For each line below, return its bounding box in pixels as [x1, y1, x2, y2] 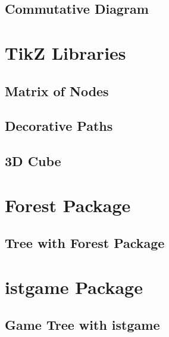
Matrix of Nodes [5, 81, 109, 100]
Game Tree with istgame [5, 315, 160, 334]
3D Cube [5, 152, 61, 170]
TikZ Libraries [5, 40, 126, 65]
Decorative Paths [5, 117, 113, 135]
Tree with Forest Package [5, 234, 165, 252]
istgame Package [5, 274, 143, 299]
